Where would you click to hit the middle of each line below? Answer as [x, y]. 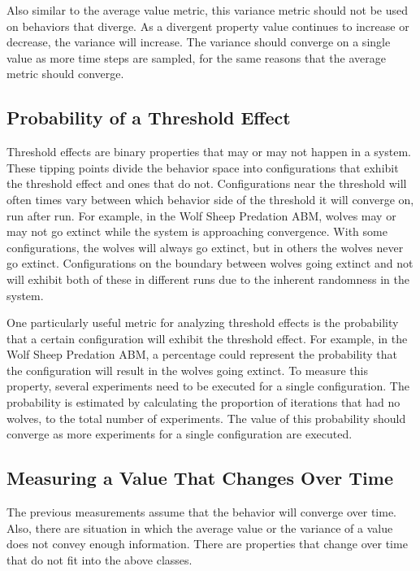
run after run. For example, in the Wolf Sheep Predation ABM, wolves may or [201, 215]
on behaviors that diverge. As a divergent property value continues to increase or [208, 26]
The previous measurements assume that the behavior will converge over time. [202, 512]
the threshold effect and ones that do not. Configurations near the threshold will [207, 183]
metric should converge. [65, 74]
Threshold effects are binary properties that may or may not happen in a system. [209, 152]
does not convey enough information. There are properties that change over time [207, 544]
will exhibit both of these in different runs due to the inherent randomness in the [208, 279]
